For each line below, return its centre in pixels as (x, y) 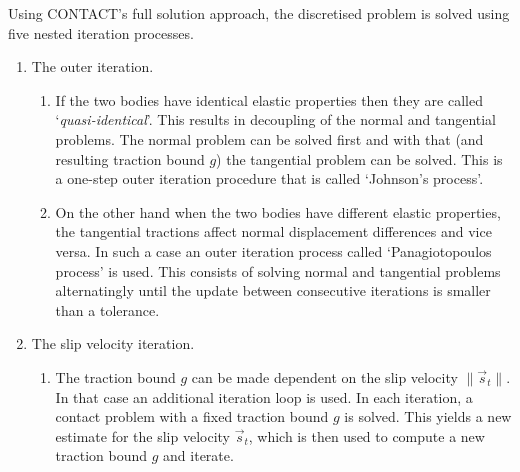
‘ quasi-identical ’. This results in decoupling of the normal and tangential (276, 119)
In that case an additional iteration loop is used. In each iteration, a (264, 396)
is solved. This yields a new (428, 416)
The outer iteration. (92, 66)
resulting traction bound (130, 158)
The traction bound (115, 376)
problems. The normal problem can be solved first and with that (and (269, 138)
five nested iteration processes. (101, 32)
